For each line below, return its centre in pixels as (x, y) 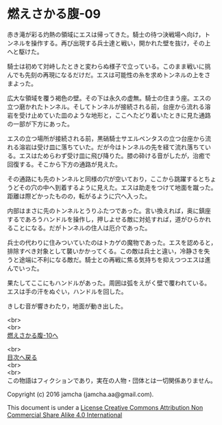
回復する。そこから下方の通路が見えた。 (64, 164)
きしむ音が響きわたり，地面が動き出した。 (67, 306)
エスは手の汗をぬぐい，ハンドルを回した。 (67, 291)
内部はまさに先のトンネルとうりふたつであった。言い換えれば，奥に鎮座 (109, 210)
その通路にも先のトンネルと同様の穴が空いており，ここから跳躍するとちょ (112, 179)
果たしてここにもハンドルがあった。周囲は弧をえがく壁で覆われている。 (109, 283)
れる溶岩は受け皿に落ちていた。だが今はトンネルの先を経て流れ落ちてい (109, 147)
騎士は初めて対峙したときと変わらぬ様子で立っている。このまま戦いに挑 (109, 66)
